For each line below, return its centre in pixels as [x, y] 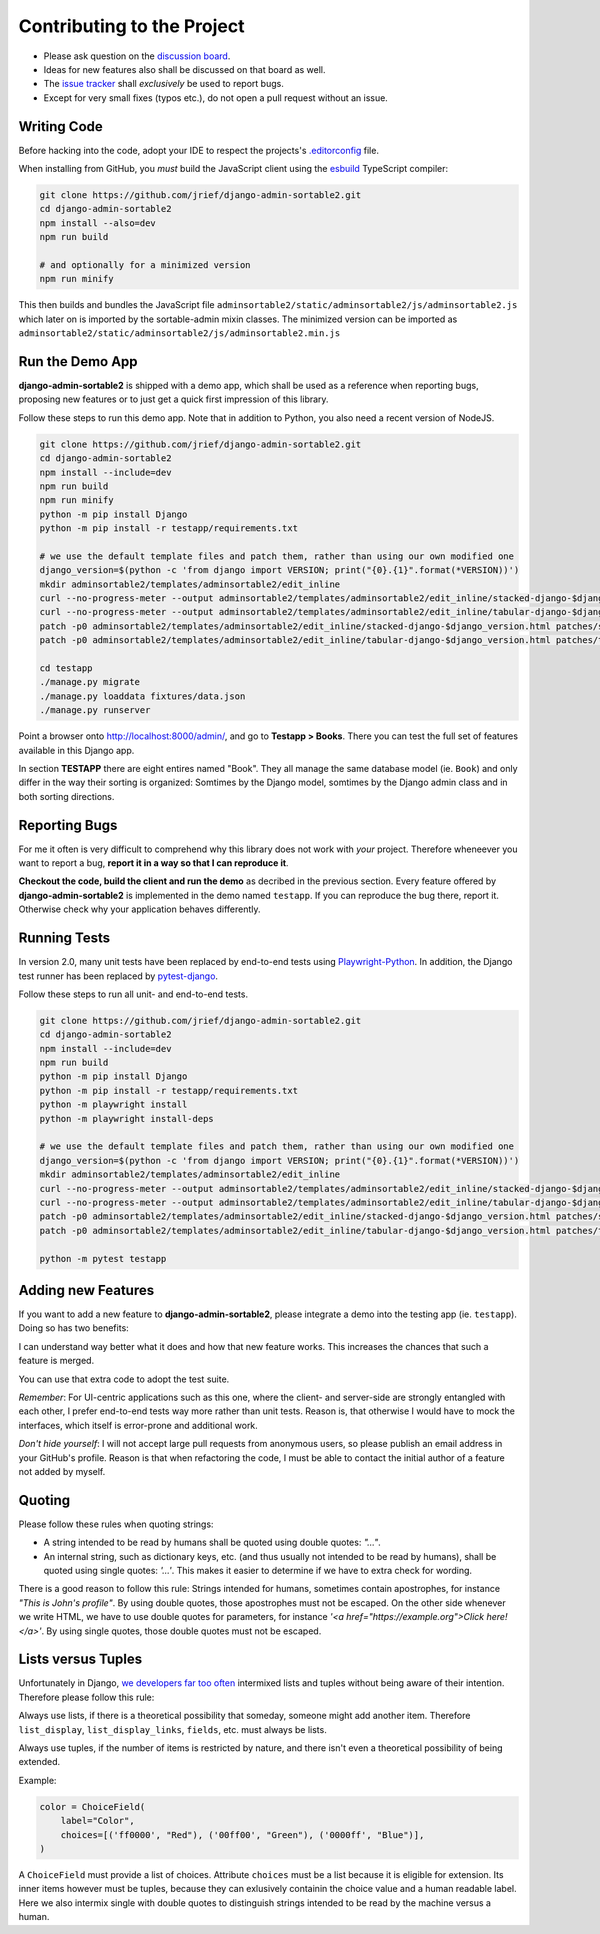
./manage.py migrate [89, 682]
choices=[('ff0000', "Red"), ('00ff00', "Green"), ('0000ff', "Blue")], [242, 1834]
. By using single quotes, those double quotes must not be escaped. [181, 1631]
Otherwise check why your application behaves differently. [139, 909]
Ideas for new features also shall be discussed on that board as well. [184, 69]
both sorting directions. [66, 796]
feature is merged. [56, 1361]
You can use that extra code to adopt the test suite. [124, 1379]
